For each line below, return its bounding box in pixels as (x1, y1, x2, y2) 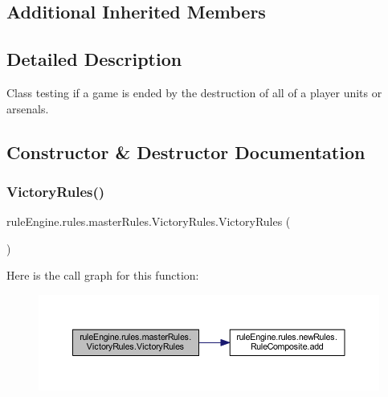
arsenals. (6, 100, 49, 117)
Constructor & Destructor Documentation (6, 139, 366, 164)
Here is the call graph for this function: (6, 267, 199, 284)
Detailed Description (6, 47, 182, 72)
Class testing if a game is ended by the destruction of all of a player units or (6, 84, 382, 100)
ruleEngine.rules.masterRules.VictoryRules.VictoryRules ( (6, 213, 291, 230)
